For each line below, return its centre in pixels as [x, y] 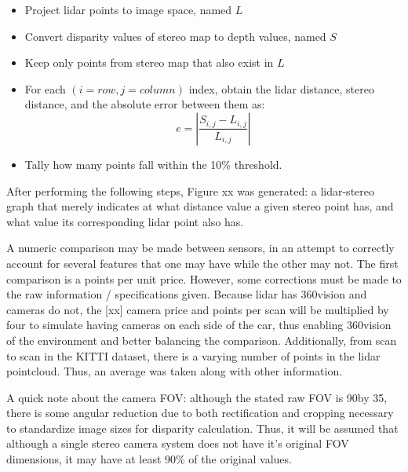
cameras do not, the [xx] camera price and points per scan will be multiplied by [198, 309]
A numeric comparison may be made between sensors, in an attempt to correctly [200, 248]
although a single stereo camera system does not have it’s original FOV [178, 443]
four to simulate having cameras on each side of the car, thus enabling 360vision [199, 325]
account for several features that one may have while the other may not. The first [202, 263]
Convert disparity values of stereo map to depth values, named [175, 36]
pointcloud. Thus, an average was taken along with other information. [175, 371]
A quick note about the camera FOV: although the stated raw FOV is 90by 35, [197, 397]
